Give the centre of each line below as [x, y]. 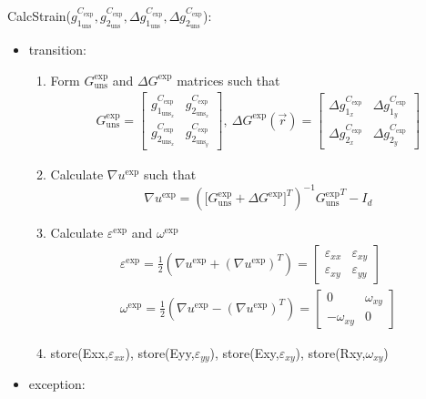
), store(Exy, [244, 352]
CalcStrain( [40, 15]
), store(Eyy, [160, 352]
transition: [57, 50]
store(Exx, [79, 352]
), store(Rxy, [330, 352]
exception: [57, 384]
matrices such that [228, 80]
